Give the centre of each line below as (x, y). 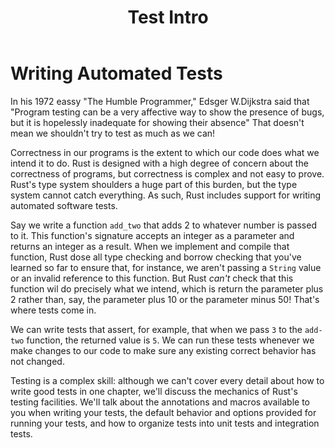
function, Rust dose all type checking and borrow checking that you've (156, 257)
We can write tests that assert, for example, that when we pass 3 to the (156, 329)
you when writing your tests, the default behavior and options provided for (163, 412)
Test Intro (168, 17)
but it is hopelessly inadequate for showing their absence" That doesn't (157, 122)
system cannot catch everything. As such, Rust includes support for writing (166, 195)
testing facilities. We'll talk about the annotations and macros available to (160, 402)
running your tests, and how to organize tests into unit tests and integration (165, 423)
